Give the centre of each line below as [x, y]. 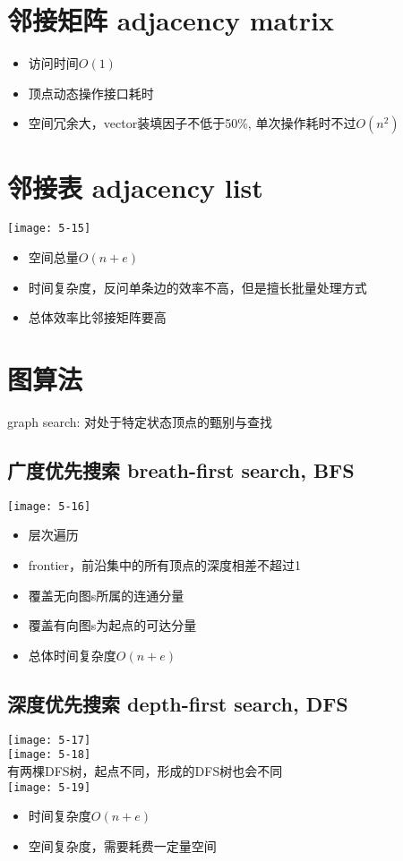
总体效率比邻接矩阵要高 [97, 317]
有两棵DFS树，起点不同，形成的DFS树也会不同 [145, 770]
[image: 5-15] [49, 229]
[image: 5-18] [49, 755]
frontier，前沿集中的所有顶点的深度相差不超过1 [165, 565]
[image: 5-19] [49, 787]
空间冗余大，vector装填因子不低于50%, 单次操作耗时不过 [192, 123]
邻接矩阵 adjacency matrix [171, 20]
